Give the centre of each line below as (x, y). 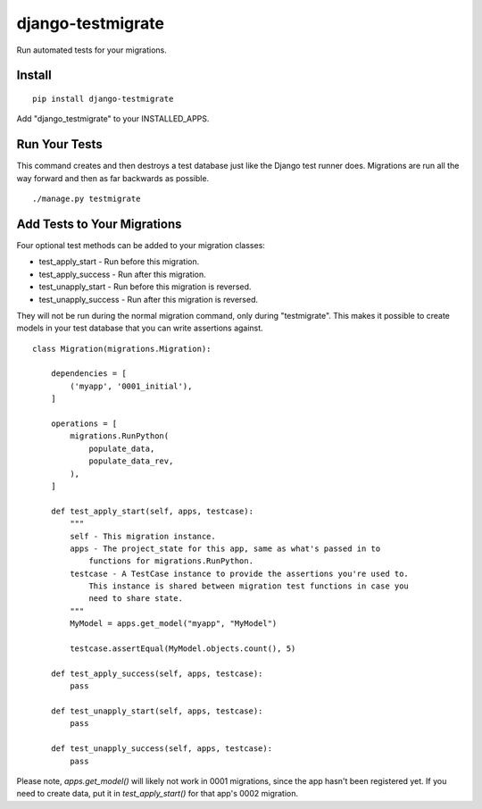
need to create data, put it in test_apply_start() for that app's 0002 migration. (158, 794)
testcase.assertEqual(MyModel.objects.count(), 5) (183, 649)
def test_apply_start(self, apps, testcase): (152, 511)
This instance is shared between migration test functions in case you (249, 586)
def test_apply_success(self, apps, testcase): (157, 673)
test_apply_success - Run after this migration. (122, 274)
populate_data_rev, (131, 461)
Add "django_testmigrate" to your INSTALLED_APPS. (113, 119)
